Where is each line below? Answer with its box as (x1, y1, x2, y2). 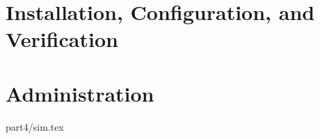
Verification (6, 25, 118, 53)
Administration (6, 79, 154, 107)
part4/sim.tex (6, 119, 64, 133)
